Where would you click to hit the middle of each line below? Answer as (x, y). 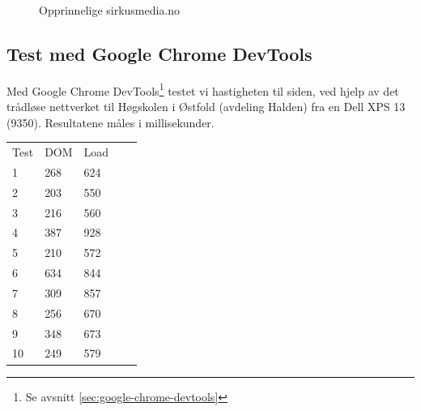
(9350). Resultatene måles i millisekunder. (111, 122)
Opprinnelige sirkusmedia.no (110, 10)
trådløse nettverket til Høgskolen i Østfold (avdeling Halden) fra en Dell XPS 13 (206, 107)
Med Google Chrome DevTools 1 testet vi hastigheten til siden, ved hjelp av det (203, 89)
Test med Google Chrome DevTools (159, 53)
